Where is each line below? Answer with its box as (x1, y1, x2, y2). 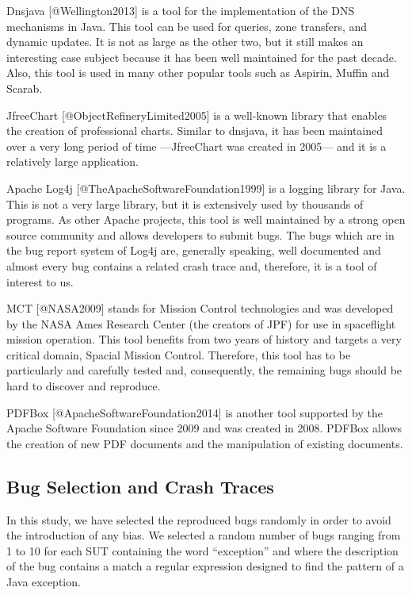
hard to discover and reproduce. (6, 378, 161, 394)
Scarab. (6, 79, 43, 96)
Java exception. (6, 574, 81, 590)
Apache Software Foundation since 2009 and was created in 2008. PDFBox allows (6, 420, 402, 436)
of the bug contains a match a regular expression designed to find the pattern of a (6, 558, 404, 574)
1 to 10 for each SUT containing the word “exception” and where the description (6, 542, 399, 559)
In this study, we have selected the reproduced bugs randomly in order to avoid (6, 511, 391, 528)
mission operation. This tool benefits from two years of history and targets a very (6, 331, 402, 347)
